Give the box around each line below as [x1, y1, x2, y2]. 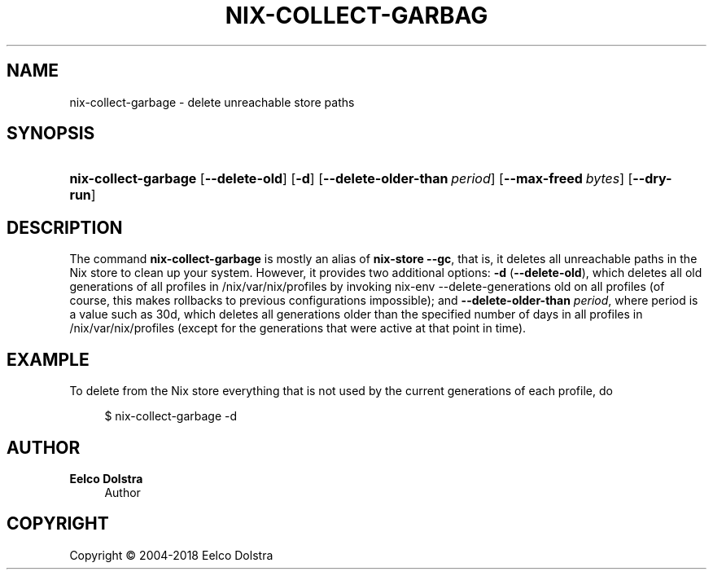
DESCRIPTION [7, 217, 123, 238]
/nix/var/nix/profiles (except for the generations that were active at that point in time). [69, 321, 527, 336]
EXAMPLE [7, 349, 90, 370]
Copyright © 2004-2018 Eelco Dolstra [69, 547, 273, 562]
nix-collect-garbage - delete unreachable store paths [69, 95, 355, 109]
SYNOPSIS [7, 123, 95, 144]
